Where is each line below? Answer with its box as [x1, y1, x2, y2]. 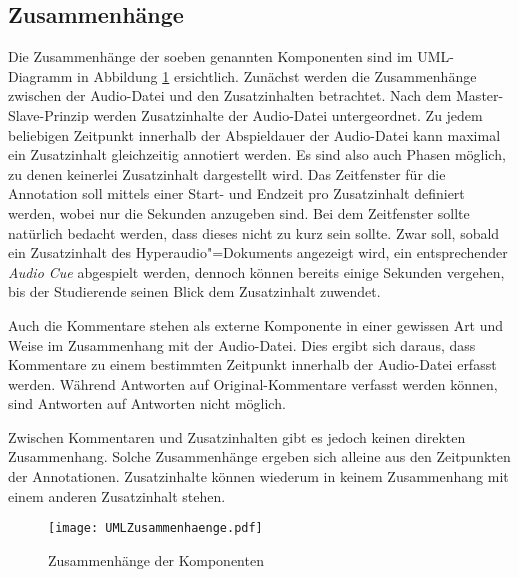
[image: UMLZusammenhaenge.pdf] [48, 521, 263, 536]
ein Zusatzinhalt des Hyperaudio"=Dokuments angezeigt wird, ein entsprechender [8, 242, 508, 263]
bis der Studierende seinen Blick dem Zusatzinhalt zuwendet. [8, 281, 381, 302]
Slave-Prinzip [8, 104, 89, 125]
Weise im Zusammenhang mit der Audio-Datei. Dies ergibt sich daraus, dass [8, 334, 476, 355]
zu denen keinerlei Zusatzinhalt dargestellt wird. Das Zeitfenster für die [8, 163, 446, 184]
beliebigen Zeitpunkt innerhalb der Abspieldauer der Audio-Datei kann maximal [8, 124, 501, 145]
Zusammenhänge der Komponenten [48, 549, 264, 570]
